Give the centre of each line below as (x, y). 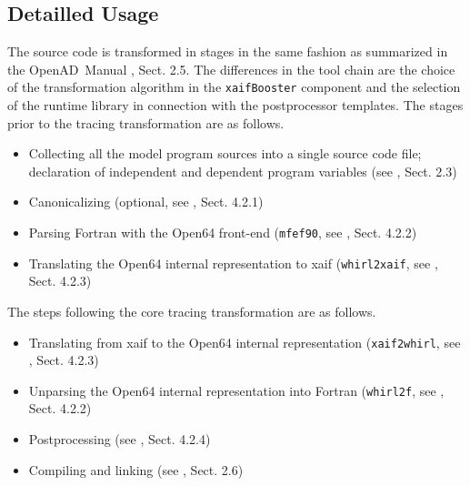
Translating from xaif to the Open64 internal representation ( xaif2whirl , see (245, 342)
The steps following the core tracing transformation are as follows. (192, 311)
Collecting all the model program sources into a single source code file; (225, 153)
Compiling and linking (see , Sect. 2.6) (136, 469)
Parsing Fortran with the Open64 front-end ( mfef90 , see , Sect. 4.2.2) (223, 233)
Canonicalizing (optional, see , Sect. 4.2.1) (146, 202)
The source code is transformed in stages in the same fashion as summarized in (228, 51)
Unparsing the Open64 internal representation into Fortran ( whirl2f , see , (236, 390)
